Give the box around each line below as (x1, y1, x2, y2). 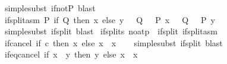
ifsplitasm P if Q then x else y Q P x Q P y (4, 13, 215, 25)
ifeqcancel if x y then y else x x (4, 48, 138, 60)
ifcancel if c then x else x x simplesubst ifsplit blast (4, 36, 223, 49)
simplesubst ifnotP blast (4, 2, 96, 14)
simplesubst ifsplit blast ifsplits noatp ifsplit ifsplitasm (4, 25, 217, 37)
